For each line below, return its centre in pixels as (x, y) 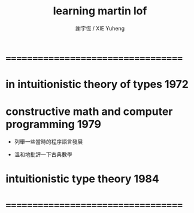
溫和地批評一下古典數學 (43, 154)
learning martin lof (100, 11)
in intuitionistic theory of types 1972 (97, 84)
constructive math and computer (89, 112)
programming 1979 (53, 124)
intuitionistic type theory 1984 (82, 179)
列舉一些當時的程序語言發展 (48, 142)
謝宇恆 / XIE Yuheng (100, 28)
